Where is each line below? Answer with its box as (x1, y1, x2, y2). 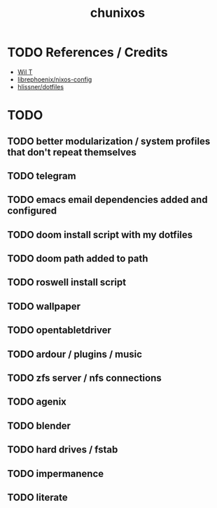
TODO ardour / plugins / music (7, 348, 142, 360)
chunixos (90, 5, 146, 21)
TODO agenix (7, 396, 66, 408)
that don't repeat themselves (7, 146, 136, 158)
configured (7, 205, 57, 217)
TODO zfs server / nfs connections (7, 372, 162, 384)
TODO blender (7, 419, 71, 431)
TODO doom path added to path (7, 253, 148, 265)
